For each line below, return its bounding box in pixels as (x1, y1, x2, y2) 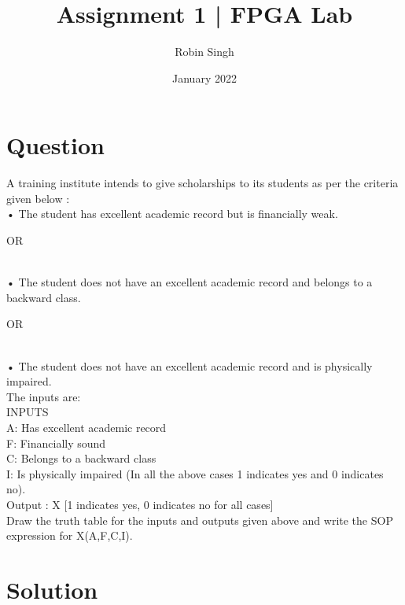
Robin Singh (175, 43, 234, 60)
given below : (6, 190, 70, 206)
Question (6, 129, 105, 161)
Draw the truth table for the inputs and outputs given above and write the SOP (6, 511, 393, 528)
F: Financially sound (6, 434, 106, 451)
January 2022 (172, 69, 237, 86)
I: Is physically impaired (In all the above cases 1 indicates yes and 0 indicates (6, 465, 384, 481)
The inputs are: (6, 388, 81, 404)
